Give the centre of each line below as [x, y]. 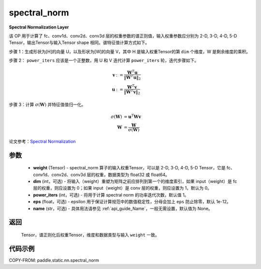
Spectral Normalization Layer [39, 27]
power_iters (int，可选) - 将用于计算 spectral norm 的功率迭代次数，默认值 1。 [111, 195]
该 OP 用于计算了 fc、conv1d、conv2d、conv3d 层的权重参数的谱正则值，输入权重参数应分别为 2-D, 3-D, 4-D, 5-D [123, 36]
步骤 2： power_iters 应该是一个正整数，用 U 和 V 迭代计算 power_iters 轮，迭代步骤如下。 [104, 60]
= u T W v [132, 116]
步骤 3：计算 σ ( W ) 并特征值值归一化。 [47, 105]
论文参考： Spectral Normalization [42, 141]
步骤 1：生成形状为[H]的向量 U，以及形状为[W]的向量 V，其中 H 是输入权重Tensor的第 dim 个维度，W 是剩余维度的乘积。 [130, 51]
